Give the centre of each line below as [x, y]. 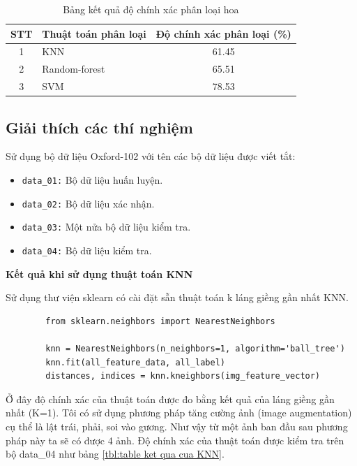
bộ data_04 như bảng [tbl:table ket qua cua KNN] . [115, 454]
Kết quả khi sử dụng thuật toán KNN [99, 274]
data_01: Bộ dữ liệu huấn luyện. [92, 180]
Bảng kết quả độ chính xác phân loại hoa [151, 9]
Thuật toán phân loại [94, 33]
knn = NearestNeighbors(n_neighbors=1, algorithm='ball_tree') [195, 349]
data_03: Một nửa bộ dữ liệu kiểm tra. [106, 227]
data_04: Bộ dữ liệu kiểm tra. [87, 250]
